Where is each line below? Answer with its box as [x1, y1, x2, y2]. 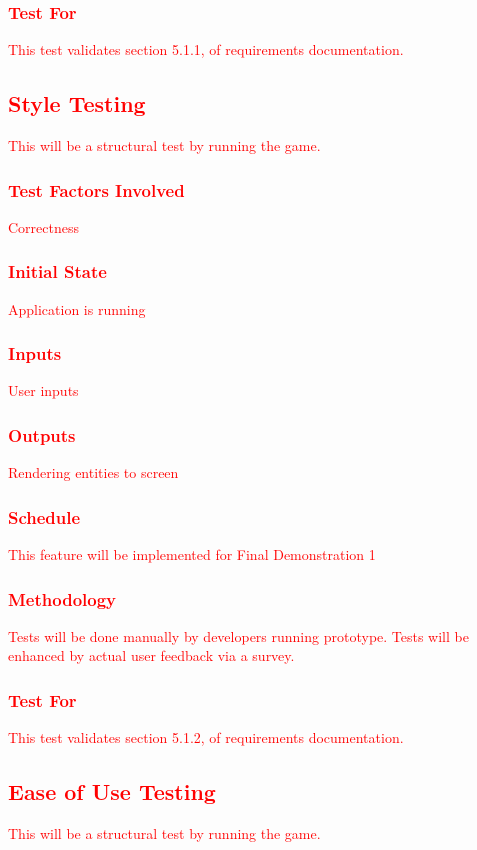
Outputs [8, 422, 76, 447]
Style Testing [8, 88, 146, 119]
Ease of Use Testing [8, 776, 216, 807]
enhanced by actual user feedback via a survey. [8, 645, 295, 666]
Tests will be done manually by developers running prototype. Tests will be [8, 625, 469, 646]
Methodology [8, 586, 117, 611]
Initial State [8, 259, 107, 284]
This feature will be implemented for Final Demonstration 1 [8, 544, 376, 565]
